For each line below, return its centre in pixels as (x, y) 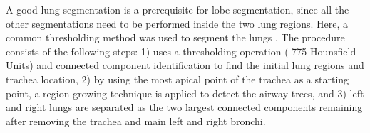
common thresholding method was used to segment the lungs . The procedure (175, 37)
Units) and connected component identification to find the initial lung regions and (185, 65)
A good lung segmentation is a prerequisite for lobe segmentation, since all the (178, 9)
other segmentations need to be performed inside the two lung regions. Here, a (177, 23)
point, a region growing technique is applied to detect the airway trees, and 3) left (185, 93)
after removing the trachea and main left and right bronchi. (136, 121)
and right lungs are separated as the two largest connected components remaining (184, 107)
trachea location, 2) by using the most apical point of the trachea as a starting (178, 79)
